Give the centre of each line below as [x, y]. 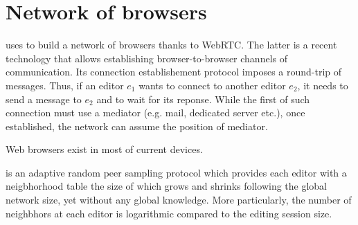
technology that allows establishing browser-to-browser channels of [146, 58]
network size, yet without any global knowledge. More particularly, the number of [179, 200]
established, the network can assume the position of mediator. [137, 126]
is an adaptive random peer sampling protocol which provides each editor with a [176, 172]
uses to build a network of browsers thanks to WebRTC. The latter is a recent [171, 45]
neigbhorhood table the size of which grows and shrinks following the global [167, 186]
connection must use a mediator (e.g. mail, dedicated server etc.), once [155, 112]
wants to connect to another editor [212, 85]
